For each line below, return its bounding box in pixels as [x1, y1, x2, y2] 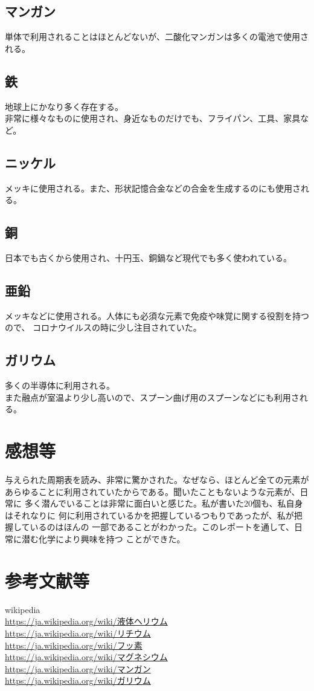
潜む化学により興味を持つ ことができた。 [21, 533, 185, 545]
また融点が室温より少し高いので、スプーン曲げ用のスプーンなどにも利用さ [5, 391, 300, 403]
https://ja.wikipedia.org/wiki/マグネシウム [5, 650, 168, 663]
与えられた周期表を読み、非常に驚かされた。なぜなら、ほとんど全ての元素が [5, 473, 309, 486]
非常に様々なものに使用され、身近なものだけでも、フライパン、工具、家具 [5, 112, 301, 125]
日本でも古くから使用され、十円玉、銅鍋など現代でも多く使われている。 [5, 251, 292, 264]
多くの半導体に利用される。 [5, 379, 115, 392]
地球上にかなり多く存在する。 [5, 100, 123, 112]
